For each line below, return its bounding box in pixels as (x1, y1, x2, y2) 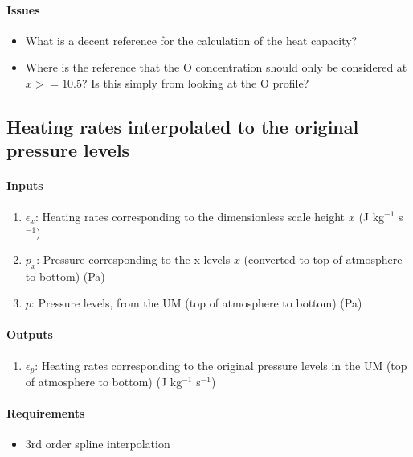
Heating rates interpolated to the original (6, 113, 359, 138)
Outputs (6, 326, 53, 343)
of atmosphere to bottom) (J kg (25, 373, 182, 389)
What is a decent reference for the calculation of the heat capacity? (25, 31, 358, 48)
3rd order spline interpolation (25, 435, 170, 452)
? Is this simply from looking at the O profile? (82, 74, 309, 91)
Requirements (6, 405, 85, 422)
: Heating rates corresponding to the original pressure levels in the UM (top (35, 356, 407, 373)
